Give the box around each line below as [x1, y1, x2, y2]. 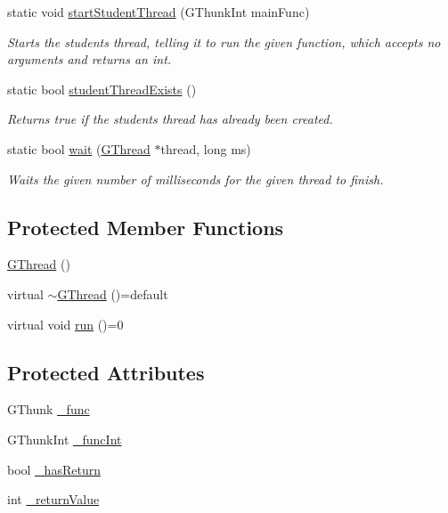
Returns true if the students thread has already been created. [7, 110, 333, 128]
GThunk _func [7, 400, 90, 419]
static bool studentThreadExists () [7, 79, 197, 98]
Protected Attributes [7, 358, 205, 386]
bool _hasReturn [7, 460, 101, 478]
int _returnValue [7, 490, 100, 509]
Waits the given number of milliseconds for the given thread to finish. [7, 169, 384, 188]
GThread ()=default [57, 284, 168, 303]
